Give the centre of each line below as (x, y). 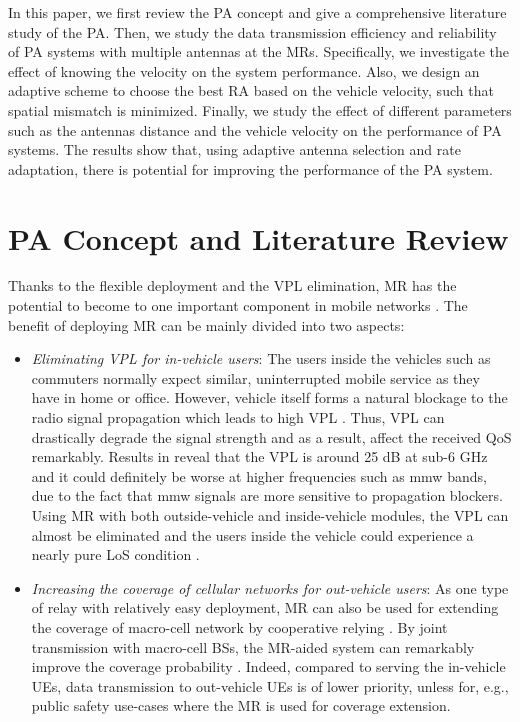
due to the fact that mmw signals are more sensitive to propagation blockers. (267, 495)
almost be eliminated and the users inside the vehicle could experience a (252, 534)
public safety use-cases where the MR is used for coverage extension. (241, 705)
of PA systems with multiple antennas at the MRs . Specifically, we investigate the (258, 51)
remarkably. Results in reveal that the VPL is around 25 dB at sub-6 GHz (259, 456)
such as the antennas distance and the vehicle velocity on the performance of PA (255, 129)
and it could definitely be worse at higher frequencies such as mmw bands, (259, 475)
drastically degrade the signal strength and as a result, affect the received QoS (271, 436)
